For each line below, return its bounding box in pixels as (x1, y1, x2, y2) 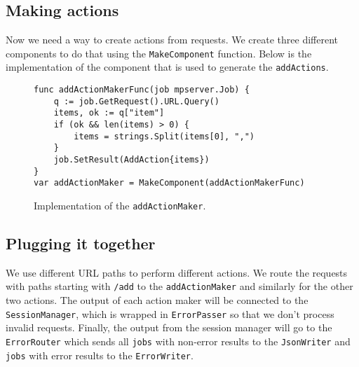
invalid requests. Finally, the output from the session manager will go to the (6, 320, 332, 335)
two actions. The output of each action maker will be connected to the (6, 293, 309, 307)
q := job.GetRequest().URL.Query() (53, 96, 219, 106)
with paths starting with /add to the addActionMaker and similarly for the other (6, 279, 353, 293)
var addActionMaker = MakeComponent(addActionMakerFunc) (34, 178, 305, 188)
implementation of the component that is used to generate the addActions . (6, 60, 329, 74)
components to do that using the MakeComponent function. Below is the (6, 46, 312, 60)
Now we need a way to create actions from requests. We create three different (6, 32, 339, 47)
